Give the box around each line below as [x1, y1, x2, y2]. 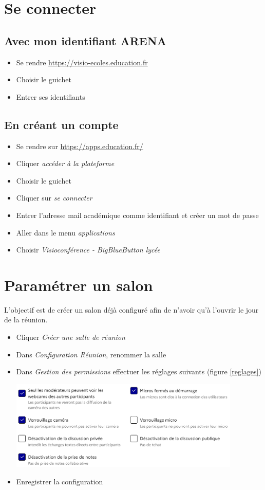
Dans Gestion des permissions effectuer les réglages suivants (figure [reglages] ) [16, 366, 261, 377]
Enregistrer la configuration [16, 476, 103, 486]
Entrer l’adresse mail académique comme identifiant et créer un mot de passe [16, 209, 259, 220]
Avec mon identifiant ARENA [4, 32, 166, 48]
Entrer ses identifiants [16, 91, 85, 102]
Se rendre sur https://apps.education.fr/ [16, 140, 143, 151]
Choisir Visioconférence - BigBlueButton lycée [16, 244, 160, 255]
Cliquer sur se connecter [16, 192, 92, 203]
